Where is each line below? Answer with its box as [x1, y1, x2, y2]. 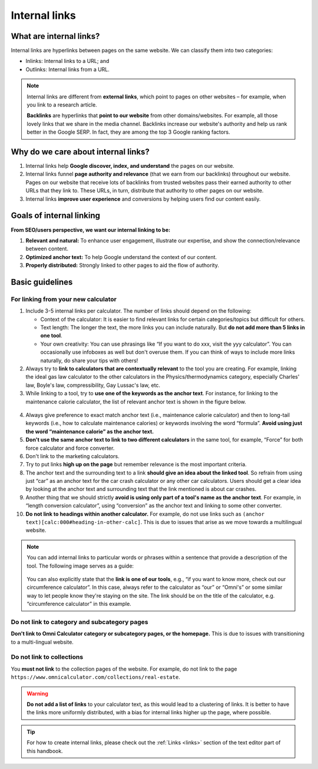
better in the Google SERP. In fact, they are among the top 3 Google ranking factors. [26, 128, 230, 135]
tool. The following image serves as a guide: [26, 562, 134, 569]
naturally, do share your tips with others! [40, 357, 138, 364]
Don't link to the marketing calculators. [25, 452, 120, 459]
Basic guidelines [11, 277, 73, 287]
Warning [26, 690, 48, 697]
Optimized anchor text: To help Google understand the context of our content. [25, 253, 217, 260]
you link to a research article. [26, 101, 97, 108]
